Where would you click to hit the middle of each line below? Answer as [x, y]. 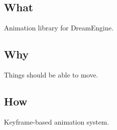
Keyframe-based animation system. [57, 121]
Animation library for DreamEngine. [59, 28]
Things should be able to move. [51, 75]
